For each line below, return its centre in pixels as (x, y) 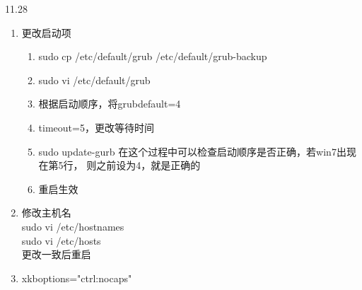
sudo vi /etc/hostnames (73, 226)
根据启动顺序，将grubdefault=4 (110, 104)
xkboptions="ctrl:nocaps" (77, 278)
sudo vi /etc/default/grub (94, 80)
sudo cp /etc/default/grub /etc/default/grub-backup (153, 56)
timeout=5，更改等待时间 (96, 127)
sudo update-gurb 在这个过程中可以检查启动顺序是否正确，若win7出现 (197, 151)
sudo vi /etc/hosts (61, 240)
